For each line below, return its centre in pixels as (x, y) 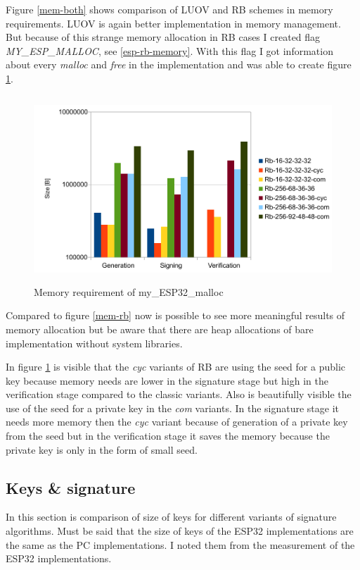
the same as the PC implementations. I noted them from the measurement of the (180, 544)
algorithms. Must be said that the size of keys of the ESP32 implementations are (180, 531)
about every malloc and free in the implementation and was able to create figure (179, 64)
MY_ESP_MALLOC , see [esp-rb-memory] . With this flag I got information (169, 50)
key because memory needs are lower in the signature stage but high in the (167, 380)
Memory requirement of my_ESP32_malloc (129, 291)
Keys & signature (71, 487)
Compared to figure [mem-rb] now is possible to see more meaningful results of (175, 315)
